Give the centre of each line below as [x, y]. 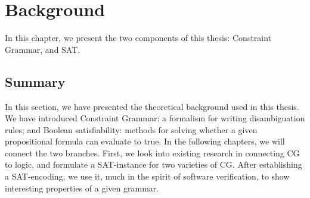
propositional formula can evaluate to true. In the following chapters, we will [145, 141]
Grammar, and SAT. [43, 49]
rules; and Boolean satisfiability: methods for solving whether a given [131, 129]
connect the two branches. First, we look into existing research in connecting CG [152, 153]
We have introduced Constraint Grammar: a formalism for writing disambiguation [155, 118]
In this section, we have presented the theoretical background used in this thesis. [152, 106]
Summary [35, 81]
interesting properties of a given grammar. [82, 188]
